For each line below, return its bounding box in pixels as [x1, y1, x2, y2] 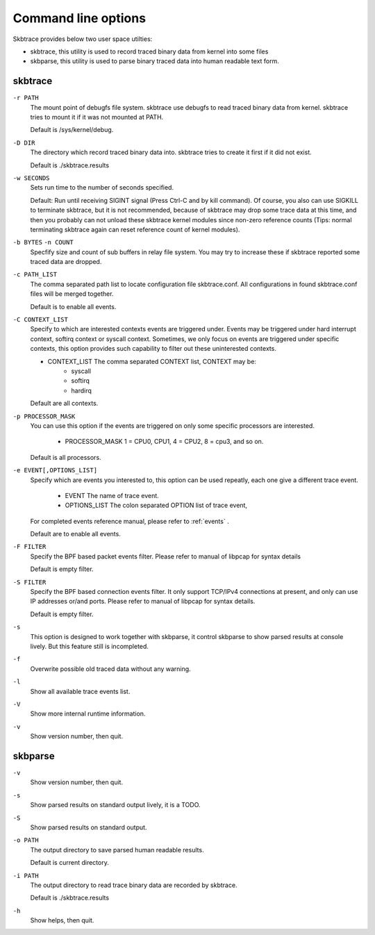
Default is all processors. [30, 453, 101, 461]
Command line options [12, 10, 146, 26]
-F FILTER [12, 543, 47, 551]
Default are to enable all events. [30, 530, 121, 538]
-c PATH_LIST [12, 271, 58, 279]
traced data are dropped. [30, 258, 102, 266]
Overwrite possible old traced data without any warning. [30, 664, 191, 673]
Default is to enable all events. [30, 302, 117, 311]
